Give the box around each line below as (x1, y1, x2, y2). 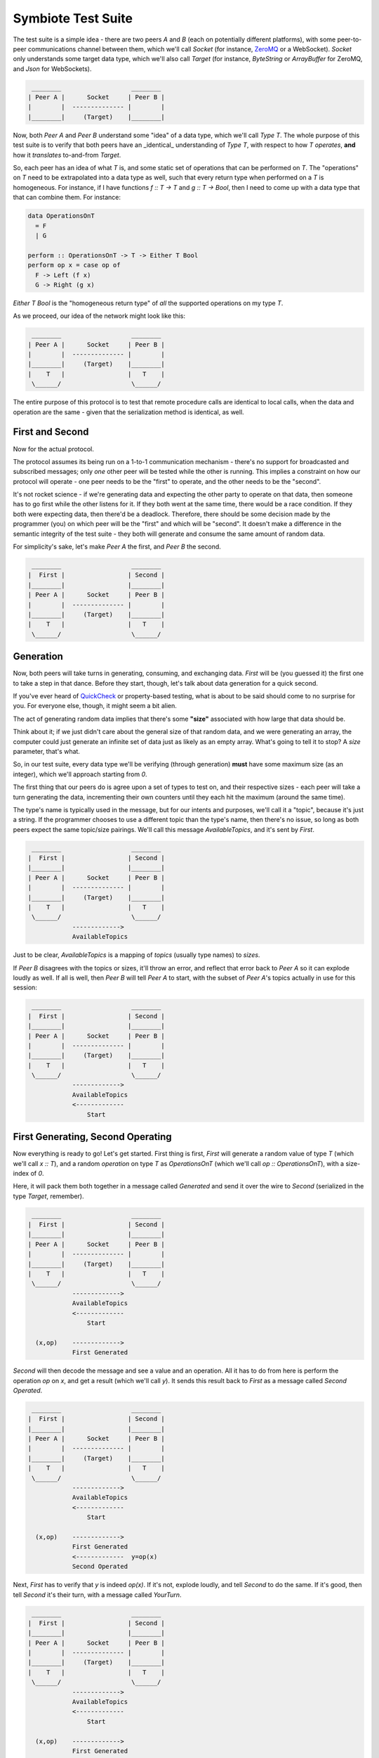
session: (13, 983, 38, 992)
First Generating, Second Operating (13, 1131, 172, 1143)
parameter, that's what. (13, 747, 81, 755)
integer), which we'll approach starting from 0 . (13, 770, 147, 778)
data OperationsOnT (27, 212, 95, 220)
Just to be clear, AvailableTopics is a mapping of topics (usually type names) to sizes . (13, 951, 260, 959)
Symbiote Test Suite (13, 11, 133, 26)
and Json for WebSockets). (13, 64, 92, 73)
